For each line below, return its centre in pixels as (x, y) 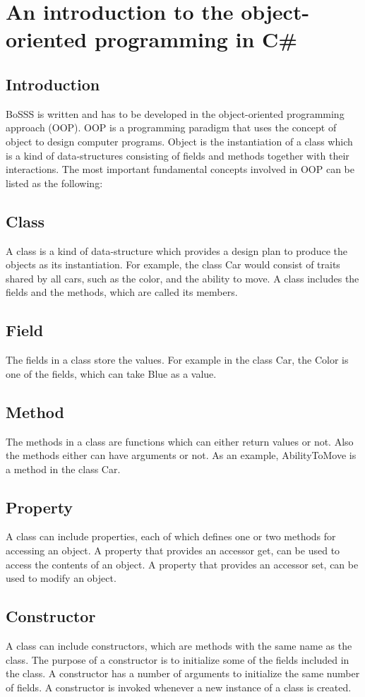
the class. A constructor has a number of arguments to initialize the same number (183, 673)
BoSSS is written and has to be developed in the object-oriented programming (175, 113)
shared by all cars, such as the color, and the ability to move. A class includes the (182, 278)
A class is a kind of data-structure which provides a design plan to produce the (177, 250)
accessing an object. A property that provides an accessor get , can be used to (173, 550)
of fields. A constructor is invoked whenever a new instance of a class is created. (179, 687)
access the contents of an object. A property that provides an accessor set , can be (182, 564)
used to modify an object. (61, 578)
